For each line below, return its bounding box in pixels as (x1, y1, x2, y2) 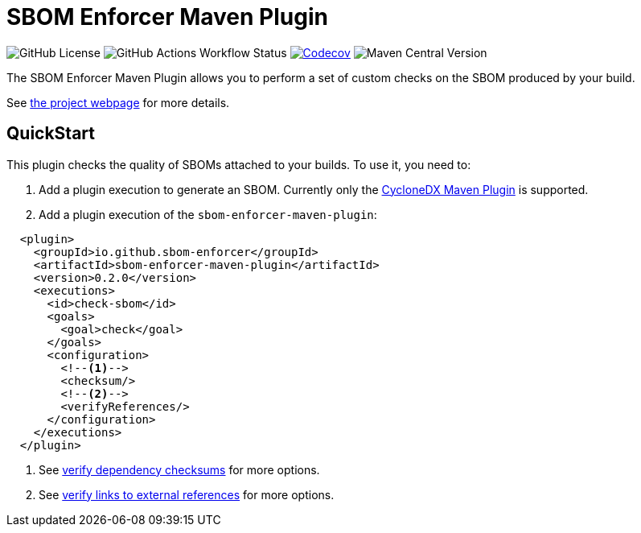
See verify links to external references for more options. (39, 487, 335, 502)
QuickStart (6, 123, 96, 144)
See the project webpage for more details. (6, 95, 230, 109)
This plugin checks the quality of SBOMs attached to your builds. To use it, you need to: (6, 157, 471, 171)
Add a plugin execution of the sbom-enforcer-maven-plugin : (39, 207, 377, 221)
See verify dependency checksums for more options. (39, 462, 320, 477)
